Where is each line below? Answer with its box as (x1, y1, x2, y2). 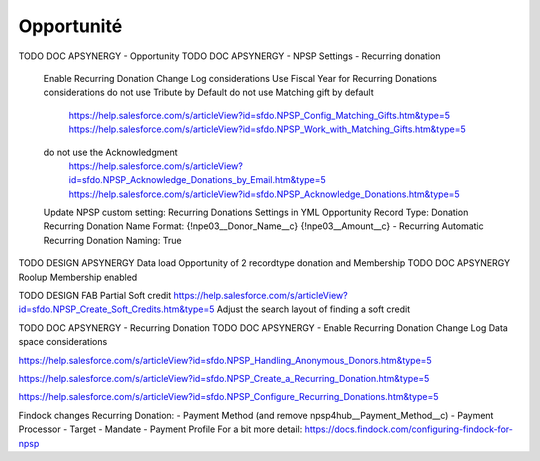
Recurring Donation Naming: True (43, 234, 182, 246)
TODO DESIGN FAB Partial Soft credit (18, 290, 172, 302)
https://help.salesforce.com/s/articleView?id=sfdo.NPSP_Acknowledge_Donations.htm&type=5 (68, 188, 460, 200)
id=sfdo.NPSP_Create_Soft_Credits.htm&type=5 (18, 303, 215, 315)
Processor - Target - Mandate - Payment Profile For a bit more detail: (18, 423, 303, 435)
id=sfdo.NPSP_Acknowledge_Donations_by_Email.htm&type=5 (68, 174, 327, 186)
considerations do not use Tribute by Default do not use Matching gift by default (43, 86, 374, 99)
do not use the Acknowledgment (43, 146, 179, 158)
